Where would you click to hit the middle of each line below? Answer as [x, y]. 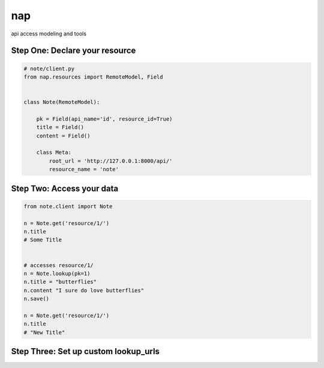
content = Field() [63, 136]
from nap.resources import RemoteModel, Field [93, 77]
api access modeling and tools [49, 34]
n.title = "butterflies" [60, 282]
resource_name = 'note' [84, 169]
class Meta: [54, 152]
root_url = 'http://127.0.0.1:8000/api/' [111, 161]
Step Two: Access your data [65, 188]
